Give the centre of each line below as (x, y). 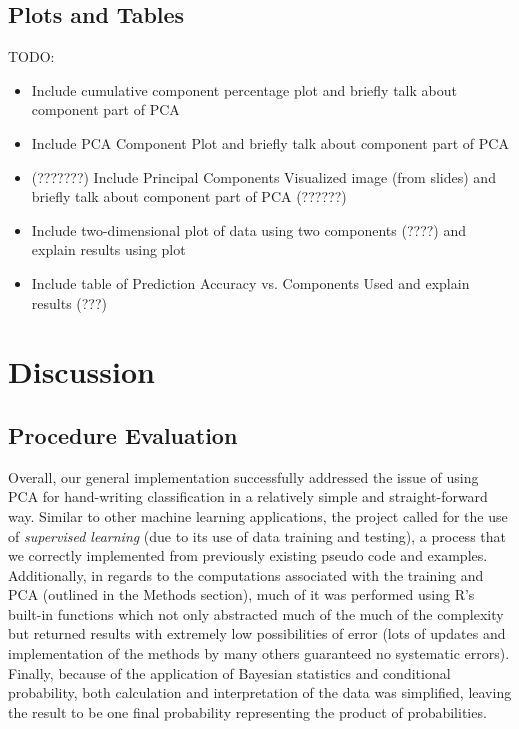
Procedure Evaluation (123, 434)
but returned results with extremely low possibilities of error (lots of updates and (257, 633)
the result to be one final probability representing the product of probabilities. (247, 711)
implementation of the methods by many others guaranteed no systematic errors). (259, 653)
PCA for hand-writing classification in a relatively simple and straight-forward (248, 496)
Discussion (81, 371)
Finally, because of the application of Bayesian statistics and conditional (229, 672)
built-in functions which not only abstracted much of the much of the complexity (256, 613)
